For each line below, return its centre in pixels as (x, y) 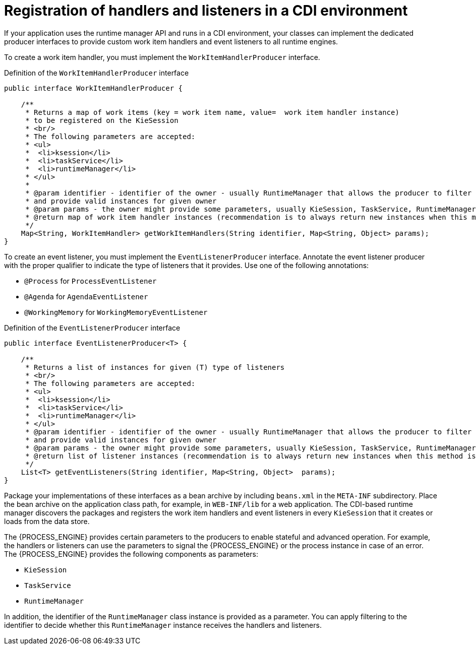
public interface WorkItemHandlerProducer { (94, 88)
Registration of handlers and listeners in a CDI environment (206, 11)
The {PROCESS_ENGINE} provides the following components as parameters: (131, 554)
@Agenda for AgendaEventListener (86, 296)
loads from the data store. (47, 521)
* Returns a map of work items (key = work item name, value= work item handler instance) (212, 112)
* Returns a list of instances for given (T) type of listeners (155, 367)
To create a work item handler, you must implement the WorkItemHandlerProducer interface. (162, 57)
